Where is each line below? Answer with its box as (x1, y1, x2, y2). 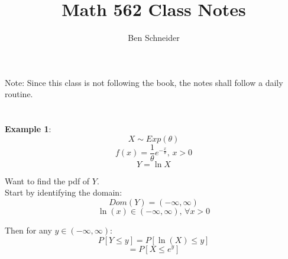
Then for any (5, 223, 52, 236)
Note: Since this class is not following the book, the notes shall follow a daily (5, 76, 283, 88)
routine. (5, 88, 33, 100)
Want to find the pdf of (5, 174, 90, 187)
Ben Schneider (128, 31, 180, 44)
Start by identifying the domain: (5, 186, 122, 199)
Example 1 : (5, 123, 51, 135)
